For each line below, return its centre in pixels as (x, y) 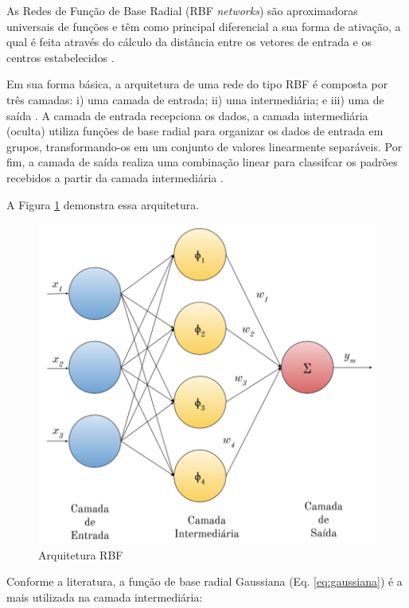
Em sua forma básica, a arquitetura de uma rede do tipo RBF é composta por (197, 84)
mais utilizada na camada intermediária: (105, 596)
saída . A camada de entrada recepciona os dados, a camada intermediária (187, 115)
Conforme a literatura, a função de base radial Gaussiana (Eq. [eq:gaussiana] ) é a (204, 581)
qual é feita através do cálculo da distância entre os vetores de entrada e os (189, 42)
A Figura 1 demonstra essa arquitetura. (103, 204)
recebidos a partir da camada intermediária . (115, 177)
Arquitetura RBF (81, 554)
